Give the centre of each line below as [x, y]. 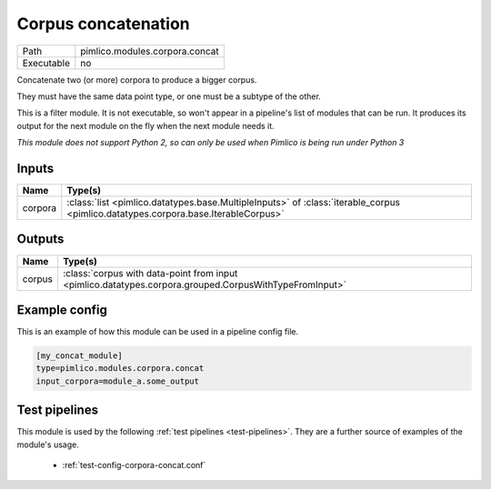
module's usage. [48, 444]
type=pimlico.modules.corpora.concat [120, 369]
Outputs [40, 240]
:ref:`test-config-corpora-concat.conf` [134, 465]
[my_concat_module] [79, 356]
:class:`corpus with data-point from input [150, 273]
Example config [62, 309]
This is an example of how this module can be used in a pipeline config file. [158, 332]
